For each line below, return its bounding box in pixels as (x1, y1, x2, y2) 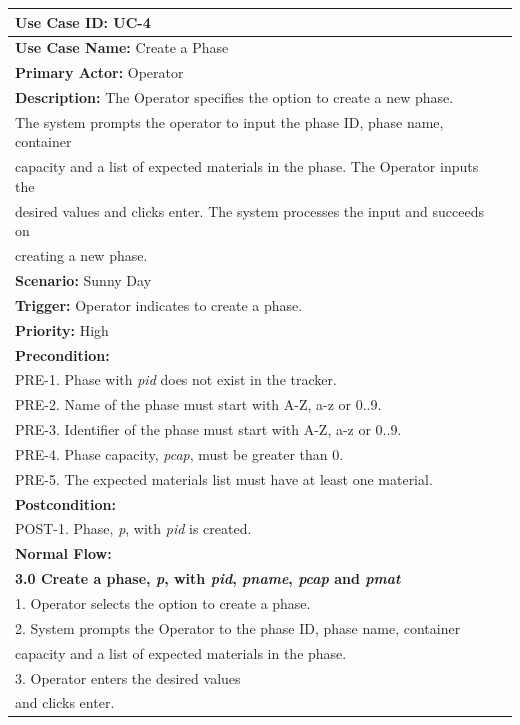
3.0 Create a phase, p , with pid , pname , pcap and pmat (15, 568, 401, 589)
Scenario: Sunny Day (15, 270, 152, 291)
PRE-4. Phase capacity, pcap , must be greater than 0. (15, 443, 344, 464)
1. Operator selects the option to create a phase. (15, 593, 311, 613)
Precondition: (15, 344, 110, 365)
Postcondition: (15, 493, 116, 514)
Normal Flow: (15, 543, 112, 564)
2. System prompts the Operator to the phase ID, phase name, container (15, 617, 461, 638)
